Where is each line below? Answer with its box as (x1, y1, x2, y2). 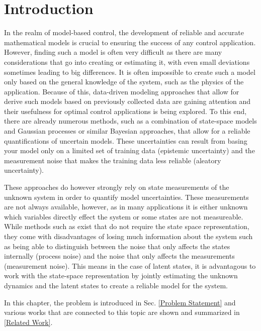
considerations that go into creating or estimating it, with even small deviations (4, 56, 250, 67)
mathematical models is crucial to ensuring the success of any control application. (4, 37, 256, 47)
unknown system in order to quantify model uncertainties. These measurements (4, 191, 249, 202)
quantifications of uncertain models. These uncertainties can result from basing (4, 135, 247, 146)
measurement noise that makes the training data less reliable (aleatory (4, 155, 221, 165)
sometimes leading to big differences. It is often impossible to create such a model (4, 66, 255, 77)
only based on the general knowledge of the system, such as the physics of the (4, 76, 244, 87)
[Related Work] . (4, 316, 53, 327)
